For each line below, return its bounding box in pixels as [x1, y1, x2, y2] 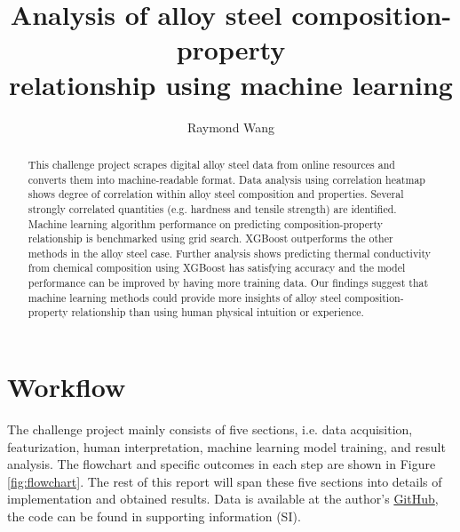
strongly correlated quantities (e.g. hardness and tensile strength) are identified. [28, 201, 397, 216]
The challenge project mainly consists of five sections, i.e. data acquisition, [7, 420, 413, 439]
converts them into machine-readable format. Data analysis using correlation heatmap [28, 171, 425, 187]
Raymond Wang [186, 117, 275, 136]
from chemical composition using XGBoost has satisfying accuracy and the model [28, 260, 406, 275]
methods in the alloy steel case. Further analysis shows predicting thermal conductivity [28, 245, 432, 260]
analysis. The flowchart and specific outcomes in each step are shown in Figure [7, 455, 436, 473]
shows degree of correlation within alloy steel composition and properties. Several [28, 187, 404, 202]
